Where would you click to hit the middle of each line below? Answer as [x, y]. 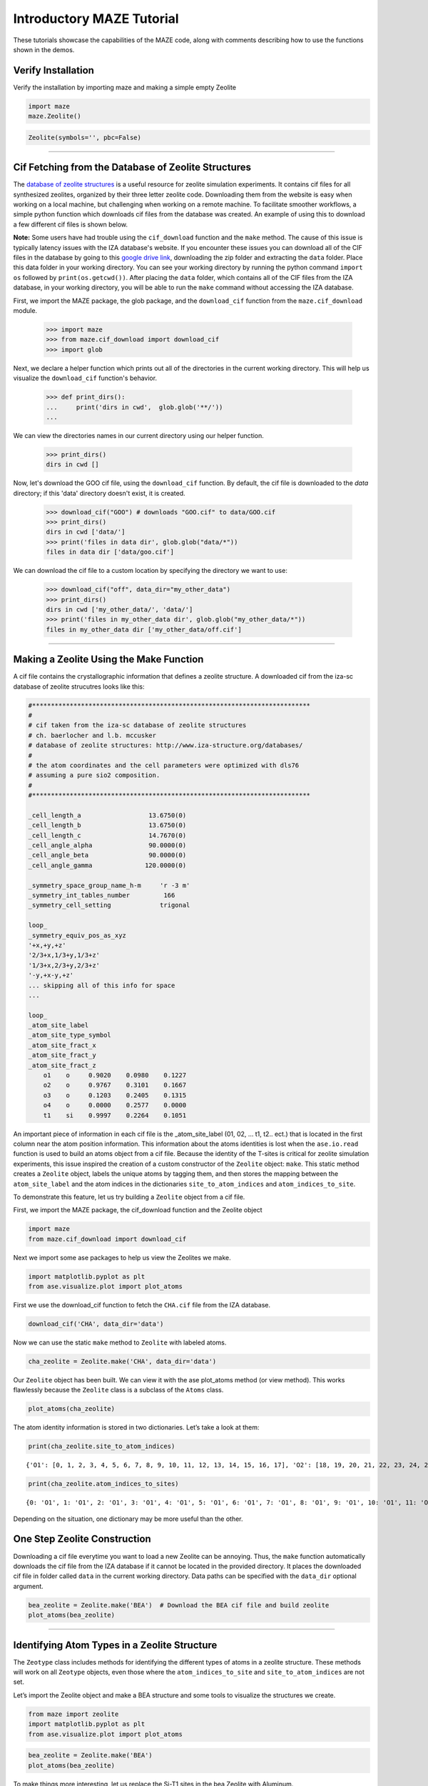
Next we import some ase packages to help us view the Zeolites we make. [122, 1257]
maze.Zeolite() [55, 116]
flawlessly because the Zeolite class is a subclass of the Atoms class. [118, 1390]
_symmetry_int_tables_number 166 [102, 896]
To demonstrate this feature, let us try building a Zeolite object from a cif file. [129, 1197]
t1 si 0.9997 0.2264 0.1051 [115, 1115]
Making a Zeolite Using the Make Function [108, 660]
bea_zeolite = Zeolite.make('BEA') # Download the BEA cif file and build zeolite [179, 1605]
